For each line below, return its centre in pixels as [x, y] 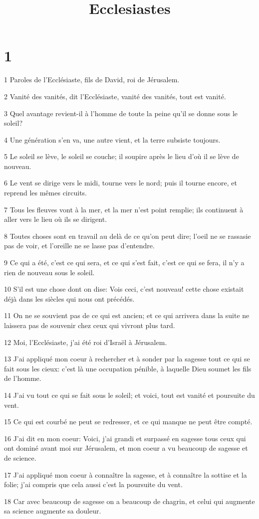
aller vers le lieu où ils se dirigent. [56, 219]
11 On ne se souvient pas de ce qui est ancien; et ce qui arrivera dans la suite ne [127, 315]
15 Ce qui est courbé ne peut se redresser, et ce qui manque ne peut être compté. [128, 422]
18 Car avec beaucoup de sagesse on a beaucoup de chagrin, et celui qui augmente [129, 501]
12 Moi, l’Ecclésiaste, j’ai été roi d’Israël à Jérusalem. [86, 342]
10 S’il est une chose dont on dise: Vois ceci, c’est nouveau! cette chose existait [124, 289]
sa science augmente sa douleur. [53, 511]
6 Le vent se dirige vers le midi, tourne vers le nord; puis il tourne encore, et [121, 183]
